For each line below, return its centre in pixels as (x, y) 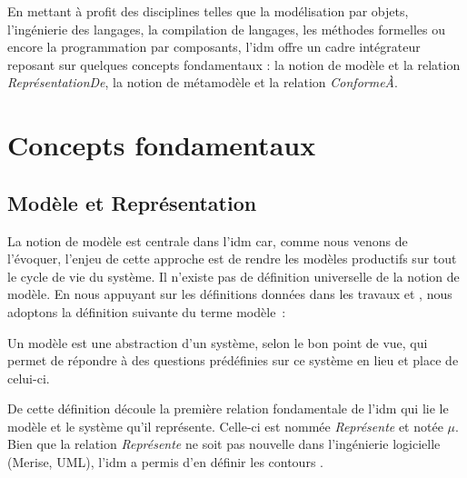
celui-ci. (29, 378)
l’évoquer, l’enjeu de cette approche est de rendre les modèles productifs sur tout (232, 259)
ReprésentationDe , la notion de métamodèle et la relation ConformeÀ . (203, 82)
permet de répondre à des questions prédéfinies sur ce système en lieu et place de (233, 360)
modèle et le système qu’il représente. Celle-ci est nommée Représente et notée (225, 426)
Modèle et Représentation (132, 202)
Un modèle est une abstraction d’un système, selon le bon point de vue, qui (218, 342)
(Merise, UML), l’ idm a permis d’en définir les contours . (165, 462)
